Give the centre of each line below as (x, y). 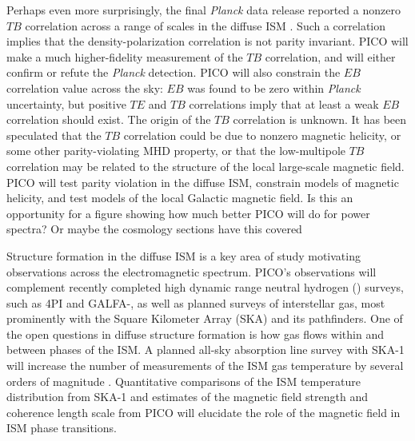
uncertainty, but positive (66, 103)
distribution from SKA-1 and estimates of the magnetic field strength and (187, 397)
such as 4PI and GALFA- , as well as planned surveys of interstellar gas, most (196, 302)
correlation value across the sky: (85, 87)
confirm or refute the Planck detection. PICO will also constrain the (174, 72)
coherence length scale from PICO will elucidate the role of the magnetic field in (204, 412)
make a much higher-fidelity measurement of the (125, 56)
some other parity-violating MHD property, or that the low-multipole (176, 151)
